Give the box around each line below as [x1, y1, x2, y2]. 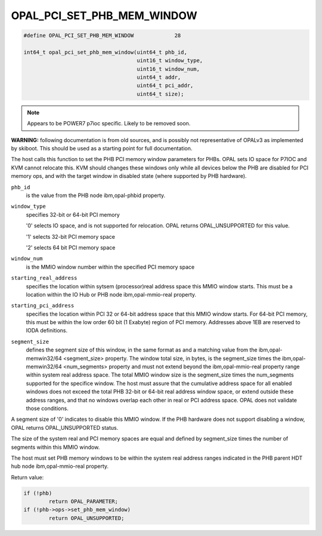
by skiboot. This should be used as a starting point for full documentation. [11, 145, 193, 152]
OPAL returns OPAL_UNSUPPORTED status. [11, 424, 119, 431]
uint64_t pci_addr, [137, 82, 194, 89]
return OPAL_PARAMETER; [48, 498, 119, 505]
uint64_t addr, [137, 74, 181, 81]
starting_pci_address [11, 302, 75, 309]
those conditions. [26, 405, 69, 412]
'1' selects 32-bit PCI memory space [26, 233, 116, 240]
